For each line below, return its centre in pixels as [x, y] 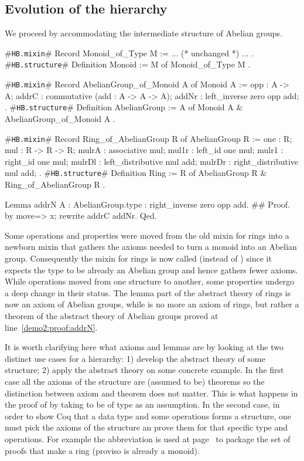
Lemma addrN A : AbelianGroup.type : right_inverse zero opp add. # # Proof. [147, 204]
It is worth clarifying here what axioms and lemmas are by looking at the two [144, 347]
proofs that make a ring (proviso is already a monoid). [102, 450]
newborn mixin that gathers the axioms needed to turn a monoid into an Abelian [151, 247]
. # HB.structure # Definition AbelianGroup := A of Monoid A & [124, 107]
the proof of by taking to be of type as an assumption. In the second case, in [142, 404]
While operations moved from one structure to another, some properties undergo [150, 281]
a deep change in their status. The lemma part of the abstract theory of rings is [148, 292]
